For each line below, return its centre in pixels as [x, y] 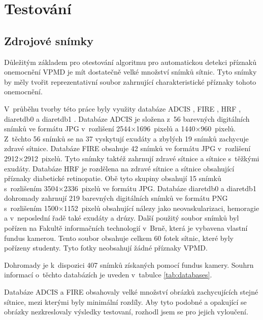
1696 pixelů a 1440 [166, 129]
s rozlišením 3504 [31, 188]
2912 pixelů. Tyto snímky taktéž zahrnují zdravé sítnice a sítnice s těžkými [141, 158]
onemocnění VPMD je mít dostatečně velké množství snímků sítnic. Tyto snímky [130, 72]
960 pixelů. [218, 129]
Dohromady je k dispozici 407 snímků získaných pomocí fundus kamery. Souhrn [129, 264]
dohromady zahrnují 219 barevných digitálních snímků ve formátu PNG [116, 198]
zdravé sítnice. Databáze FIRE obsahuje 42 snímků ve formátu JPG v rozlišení [127, 148]
